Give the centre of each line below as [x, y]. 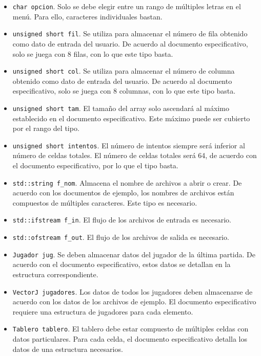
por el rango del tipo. [46, 128]
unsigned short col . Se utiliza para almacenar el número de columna [124, 71]
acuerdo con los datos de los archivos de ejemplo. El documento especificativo [134, 302]
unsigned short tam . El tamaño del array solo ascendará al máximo [121, 108]
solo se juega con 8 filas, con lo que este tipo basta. [93, 53]
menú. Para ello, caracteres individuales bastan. [87, 16]
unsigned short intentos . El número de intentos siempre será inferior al [129, 145]
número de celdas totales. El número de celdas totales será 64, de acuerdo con [135, 155]
